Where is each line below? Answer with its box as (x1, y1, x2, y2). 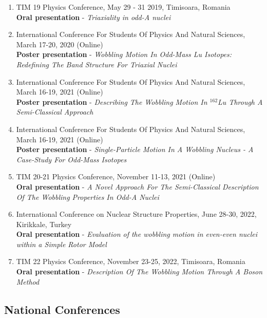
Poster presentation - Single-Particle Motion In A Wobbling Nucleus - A (16, 144, 254, 155)
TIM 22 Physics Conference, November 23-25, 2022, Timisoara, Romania (16, 256, 245, 267)
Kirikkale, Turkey (16, 218, 72, 229)
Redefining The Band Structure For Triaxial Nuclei (16, 59, 177, 69)
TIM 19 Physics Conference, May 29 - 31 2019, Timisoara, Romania (16, 2, 231, 12)
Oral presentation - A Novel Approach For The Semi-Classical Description (16, 181, 259, 192)
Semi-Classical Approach (16, 106, 93, 117)
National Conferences (4, 301, 120, 317)
